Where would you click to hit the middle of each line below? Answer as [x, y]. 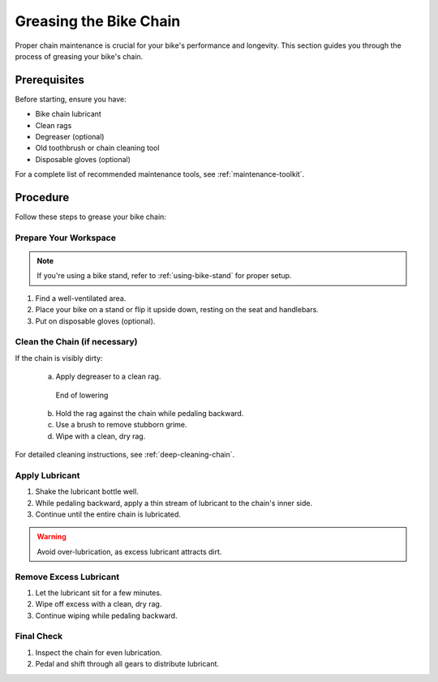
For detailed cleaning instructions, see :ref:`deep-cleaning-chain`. [125, 455]
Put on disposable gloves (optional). [95, 321]
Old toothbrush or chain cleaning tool [97, 148]
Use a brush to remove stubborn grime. [121, 425]
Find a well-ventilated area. [81, 298]
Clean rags [54, 125]
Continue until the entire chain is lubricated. [108, 514]
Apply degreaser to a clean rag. [108, 376]
